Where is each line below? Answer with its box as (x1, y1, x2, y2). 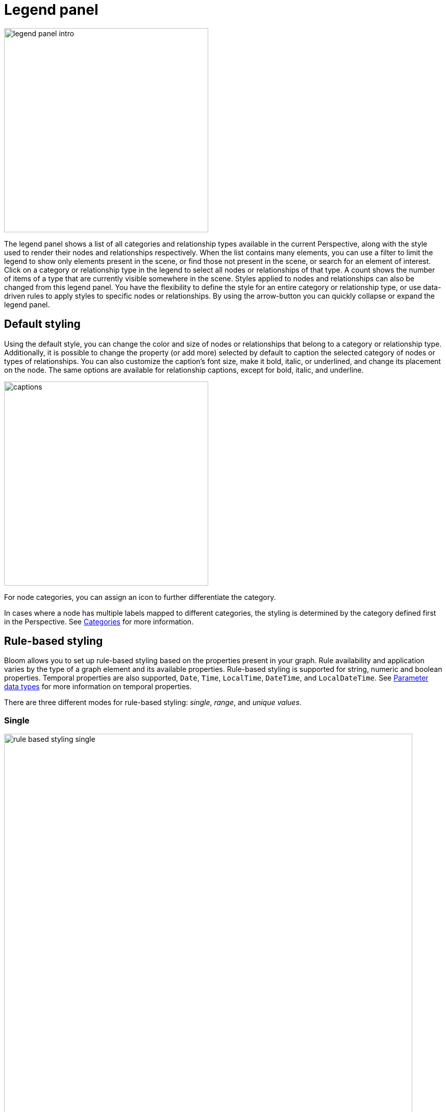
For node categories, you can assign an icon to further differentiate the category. (4, 592, 276, 601)
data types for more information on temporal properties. (4, 682, 192, 691)
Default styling (4, 318, 81, 331)
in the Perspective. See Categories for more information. (4, 617, 194, 626)
